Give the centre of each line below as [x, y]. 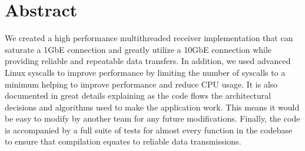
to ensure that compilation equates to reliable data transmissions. [123, 141]
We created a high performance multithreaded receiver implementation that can [149, 38]
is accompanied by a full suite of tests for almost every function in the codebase [149, 130]
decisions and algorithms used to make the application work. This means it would [152, 107]
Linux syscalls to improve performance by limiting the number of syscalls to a [145, 72]
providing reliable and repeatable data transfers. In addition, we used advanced [148, 61]
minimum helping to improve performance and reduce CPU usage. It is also [141, 84]
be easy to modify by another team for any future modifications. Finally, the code [152, 118]
